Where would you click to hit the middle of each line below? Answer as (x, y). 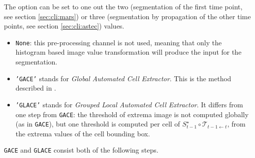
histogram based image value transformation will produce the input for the (128, 52)
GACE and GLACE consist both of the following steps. (81, 150)
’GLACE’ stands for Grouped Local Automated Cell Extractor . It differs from (129, 104)
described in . (36, 88)
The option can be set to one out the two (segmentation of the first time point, (123, 6)
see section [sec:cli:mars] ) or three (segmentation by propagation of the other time (127, 16)
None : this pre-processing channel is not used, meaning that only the (119, 42)
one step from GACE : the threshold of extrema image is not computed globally (132, 114)
